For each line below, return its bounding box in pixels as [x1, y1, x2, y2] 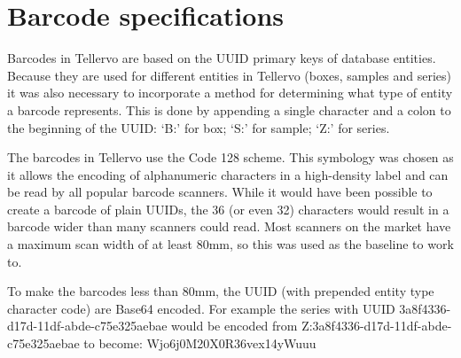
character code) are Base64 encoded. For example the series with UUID [7, 299, 395, 317]
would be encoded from [171, 316, 298, 335]
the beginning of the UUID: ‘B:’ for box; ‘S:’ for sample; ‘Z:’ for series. [7, 118, 390, 136]
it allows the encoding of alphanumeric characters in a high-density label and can [7, 165, 449, 183]
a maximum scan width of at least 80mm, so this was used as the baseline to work [7, 235, 454, 253]
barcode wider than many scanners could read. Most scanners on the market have [7, 217, 451, 236]
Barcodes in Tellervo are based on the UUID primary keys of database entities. [7, 49, 436, 67]
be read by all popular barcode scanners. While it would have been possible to [7, 183, 433, 201]
